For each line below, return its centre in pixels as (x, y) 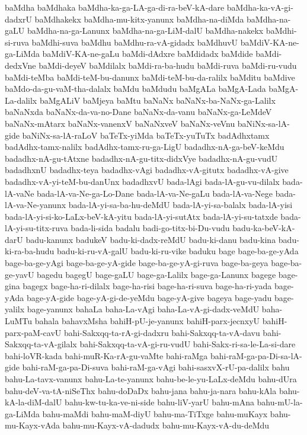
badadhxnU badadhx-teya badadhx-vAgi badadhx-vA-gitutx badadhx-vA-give (147, 170)
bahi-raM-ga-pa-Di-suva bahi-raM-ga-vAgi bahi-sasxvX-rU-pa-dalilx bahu (156, 367)
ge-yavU (20, 274)
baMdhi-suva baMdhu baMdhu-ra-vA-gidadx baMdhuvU (135, 42)
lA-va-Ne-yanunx (36, 205)
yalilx (15, 309)
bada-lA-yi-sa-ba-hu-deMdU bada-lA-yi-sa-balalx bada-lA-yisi (180, 205)
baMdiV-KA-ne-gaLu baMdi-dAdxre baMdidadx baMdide (148, 54)
